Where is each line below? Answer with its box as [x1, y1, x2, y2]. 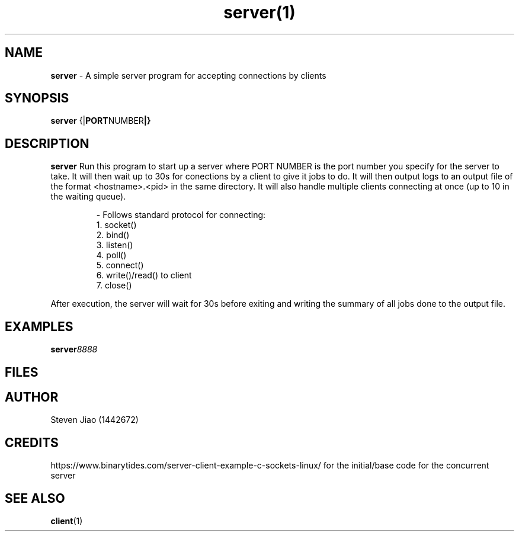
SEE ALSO [5, 490, 65, 506]
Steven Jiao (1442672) [50, 415, 139, 425]
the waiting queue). [50, 191, 126, 202]
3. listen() [96, 240, 133, 251]
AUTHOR [5, 389, 59, 405]
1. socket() [96, 220, 137, 230]
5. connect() [96, 260, 144, 271]
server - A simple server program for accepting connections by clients [50, 70, 326, 81]
